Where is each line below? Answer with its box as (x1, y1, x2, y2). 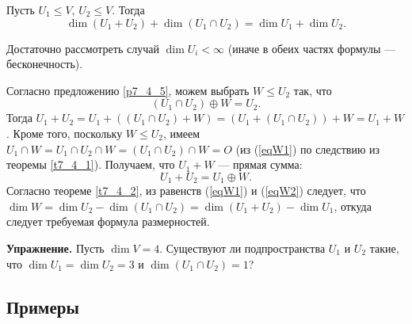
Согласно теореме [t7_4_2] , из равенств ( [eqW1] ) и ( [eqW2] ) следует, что (6, 182, 366, 199)
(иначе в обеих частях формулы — (227, 40, 396, 56)
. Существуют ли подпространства (159, 239, 326, 256)
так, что (293, 82, 332, 98)
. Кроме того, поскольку (6, 124, 123, 141)
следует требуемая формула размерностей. (6, 213, 210, 230)
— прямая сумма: (218, 156, 303, 173)
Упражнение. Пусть (6, 239, 105, 256)
